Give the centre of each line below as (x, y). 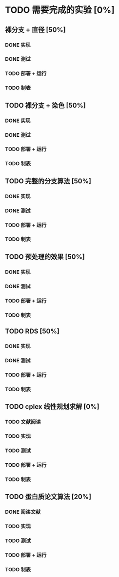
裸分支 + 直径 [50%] (35, 30)
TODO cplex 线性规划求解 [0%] (52, 407)
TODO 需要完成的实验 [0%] (60, 10)
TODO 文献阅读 (23, 422)
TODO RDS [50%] (32, 331)
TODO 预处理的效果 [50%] (45, 257)
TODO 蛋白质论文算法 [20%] (48, 496)
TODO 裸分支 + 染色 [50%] (46, 105)
